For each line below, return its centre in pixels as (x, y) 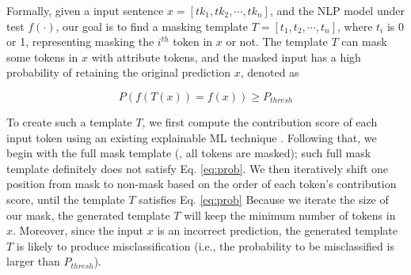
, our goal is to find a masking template (152, 26)
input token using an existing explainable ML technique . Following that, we (192, 137)
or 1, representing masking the (80, 41)
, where (355, 26)
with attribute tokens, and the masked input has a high (226, 57)
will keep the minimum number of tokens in (290, 215)
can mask (364, 41)
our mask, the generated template (88, 215)
